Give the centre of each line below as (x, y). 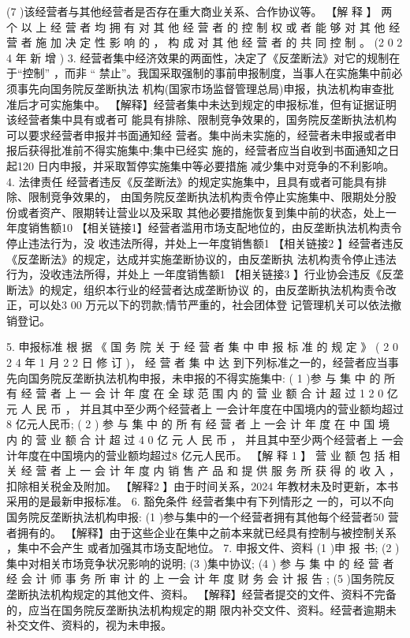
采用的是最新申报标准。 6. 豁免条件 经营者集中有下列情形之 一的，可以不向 (200, 501)
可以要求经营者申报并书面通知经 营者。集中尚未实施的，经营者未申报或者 (196, 134)
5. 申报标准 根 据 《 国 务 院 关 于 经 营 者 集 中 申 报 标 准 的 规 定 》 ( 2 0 (202, 347)
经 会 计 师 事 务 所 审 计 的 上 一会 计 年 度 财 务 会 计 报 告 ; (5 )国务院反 (201, 578)
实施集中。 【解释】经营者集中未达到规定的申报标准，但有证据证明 (223, 104)
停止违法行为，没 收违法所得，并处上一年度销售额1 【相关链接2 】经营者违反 (205, 243)
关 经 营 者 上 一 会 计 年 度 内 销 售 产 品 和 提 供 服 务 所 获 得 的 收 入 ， (203, 470)
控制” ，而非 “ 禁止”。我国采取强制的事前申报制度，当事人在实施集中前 (207, 73)
